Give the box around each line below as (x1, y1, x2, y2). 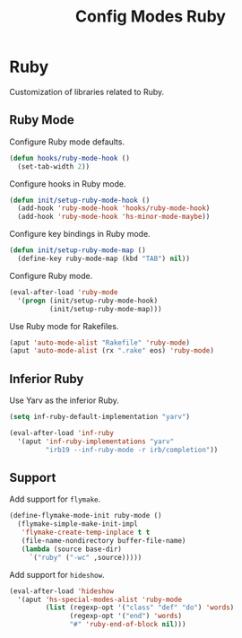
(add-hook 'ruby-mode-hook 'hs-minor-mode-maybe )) (17, 213, 211, 222)
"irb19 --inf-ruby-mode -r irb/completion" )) (45, 445, 219, 454)
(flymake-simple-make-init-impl (17, 520, 139, 529)
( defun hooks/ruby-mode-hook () (9, 153, 130, 162)
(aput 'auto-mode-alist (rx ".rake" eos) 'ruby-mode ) (9, 346, 215, 355)
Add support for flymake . (9, 494, 101, 504)
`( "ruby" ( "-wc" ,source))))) (29, 553, 143, 562)
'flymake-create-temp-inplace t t (21, 528, 151, 537)
